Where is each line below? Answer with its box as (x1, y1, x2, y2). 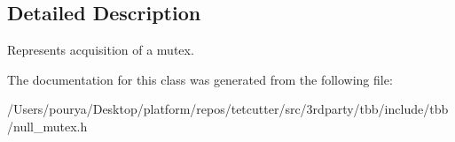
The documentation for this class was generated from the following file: (7, 70, 393, 88)
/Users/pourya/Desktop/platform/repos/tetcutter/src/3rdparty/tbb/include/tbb (7, 100, 449, 118)
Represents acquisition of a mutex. (7, 41, 194, 59)
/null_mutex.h (7, 116, 88, 135)
